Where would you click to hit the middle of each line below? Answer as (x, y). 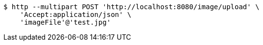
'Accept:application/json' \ (76, 15)
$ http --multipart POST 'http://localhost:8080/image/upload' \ (131, 7)
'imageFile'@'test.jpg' (65, 22)
